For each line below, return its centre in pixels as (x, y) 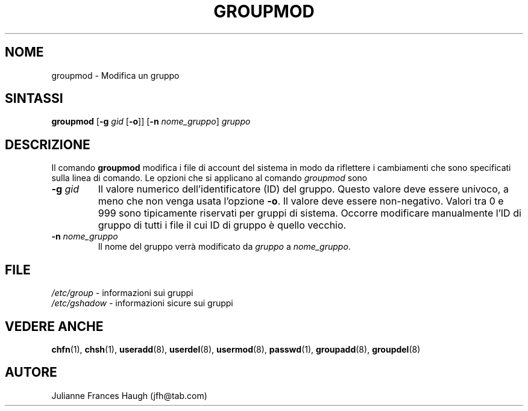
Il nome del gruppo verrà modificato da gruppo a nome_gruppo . (224, 247)
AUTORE (31, 372)
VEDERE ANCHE (54, 326)
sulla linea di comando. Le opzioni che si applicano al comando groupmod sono (209, 178)
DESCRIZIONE (48, 144)
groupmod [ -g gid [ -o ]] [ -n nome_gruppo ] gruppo (151, 122)
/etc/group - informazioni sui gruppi (122, 293)
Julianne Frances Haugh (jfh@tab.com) (129, 395)
